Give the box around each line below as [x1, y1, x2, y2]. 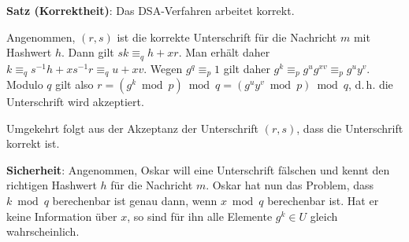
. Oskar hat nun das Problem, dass [206, 177, 374, 193]
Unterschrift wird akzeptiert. [6, 93, 144, 110]
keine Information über [6, 207, 117, 224]
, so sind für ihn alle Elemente [127, 207, 273, 224]
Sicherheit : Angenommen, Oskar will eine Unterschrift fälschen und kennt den [6, 161, 390, 178]
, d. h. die [348, 76, 393, 93]
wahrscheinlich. [6, 223, 80, 240]
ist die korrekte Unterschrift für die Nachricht [117, 28, 337, 45]
